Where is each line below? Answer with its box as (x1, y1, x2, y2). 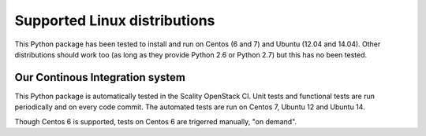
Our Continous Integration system (14, 71, 185, 84)
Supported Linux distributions (14, 12, 215, 29)
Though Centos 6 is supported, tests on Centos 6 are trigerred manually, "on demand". (14, 116, 297, 126)
